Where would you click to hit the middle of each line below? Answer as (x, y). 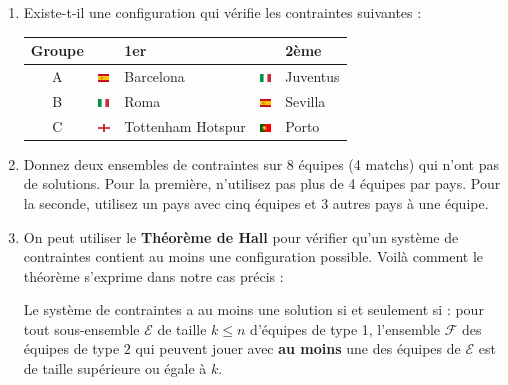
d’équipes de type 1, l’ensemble (345, 328)
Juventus (312, 75)
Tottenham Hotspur (185, 125)
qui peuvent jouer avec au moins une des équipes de (298, 348)
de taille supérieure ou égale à (115, 368)
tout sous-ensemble (81, 328)
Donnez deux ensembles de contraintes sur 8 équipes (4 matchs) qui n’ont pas (261, 163)
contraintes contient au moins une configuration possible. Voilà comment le (253, 256)
